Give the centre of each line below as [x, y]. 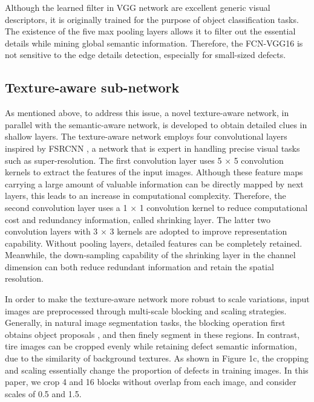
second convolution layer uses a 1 [66, 207]
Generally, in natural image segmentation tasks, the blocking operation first [145, 323]
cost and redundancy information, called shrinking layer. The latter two [138, 219]
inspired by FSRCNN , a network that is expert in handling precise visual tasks [152, 148]
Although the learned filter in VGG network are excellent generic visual [138, 7]
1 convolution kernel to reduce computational [224, 207]
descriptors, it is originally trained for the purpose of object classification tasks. [152, 19]
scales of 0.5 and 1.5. [43, 393]
